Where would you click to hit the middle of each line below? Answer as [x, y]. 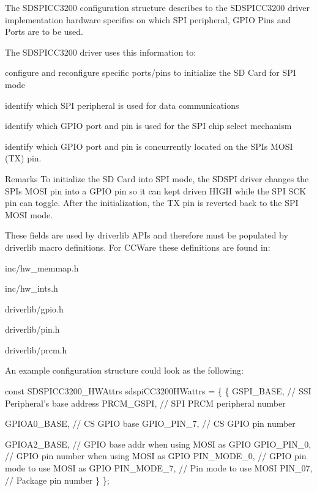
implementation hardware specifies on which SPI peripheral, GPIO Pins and [148, 19]
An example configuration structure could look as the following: [124, 370]
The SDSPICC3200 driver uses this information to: [101, 52]
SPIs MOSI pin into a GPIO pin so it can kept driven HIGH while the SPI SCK [156, 190]
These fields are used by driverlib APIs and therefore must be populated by [147, 235]
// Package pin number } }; [57, 480]
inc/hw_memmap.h [42, 268]
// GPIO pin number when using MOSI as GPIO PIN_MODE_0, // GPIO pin [156, 456]
